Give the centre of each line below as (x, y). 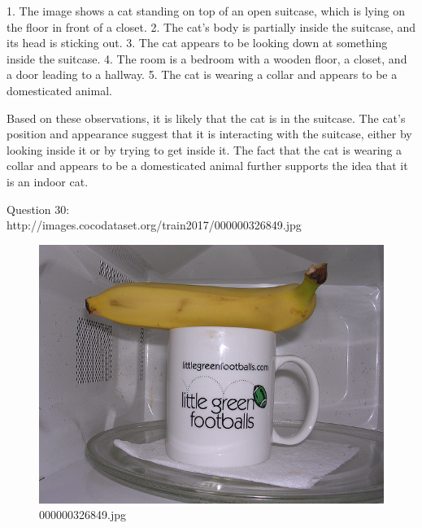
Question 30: (38, 209)
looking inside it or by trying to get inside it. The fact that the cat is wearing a (204, 149)
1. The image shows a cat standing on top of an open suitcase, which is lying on (206, 11)
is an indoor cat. (48, 181)
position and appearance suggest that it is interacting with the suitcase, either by (209, 134)
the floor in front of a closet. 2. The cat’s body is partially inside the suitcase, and (211, 26)
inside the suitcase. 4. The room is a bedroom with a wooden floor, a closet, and (207, 58)
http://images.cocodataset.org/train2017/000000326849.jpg (154, 225)
